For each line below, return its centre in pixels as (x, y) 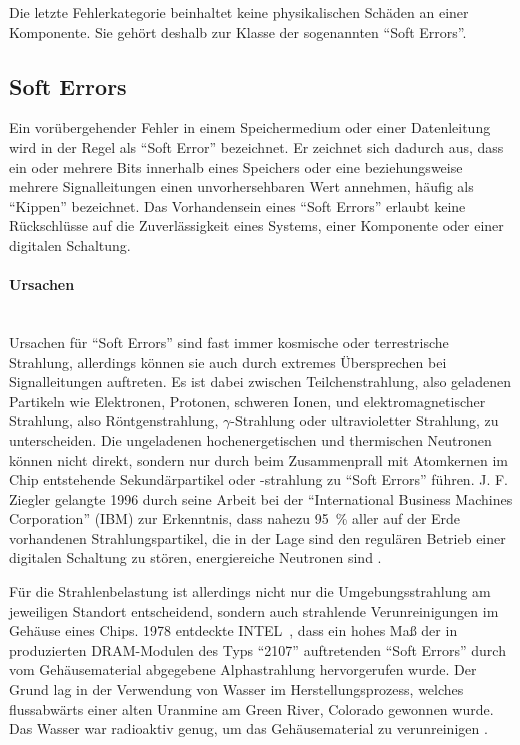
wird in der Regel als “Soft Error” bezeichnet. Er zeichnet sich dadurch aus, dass (256, 146)
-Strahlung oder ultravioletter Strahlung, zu (364, 420)
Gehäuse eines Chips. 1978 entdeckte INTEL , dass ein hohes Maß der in (233, 630)
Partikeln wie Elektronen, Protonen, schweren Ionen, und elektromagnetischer (247, 400)
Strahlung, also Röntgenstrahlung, (114, 420)
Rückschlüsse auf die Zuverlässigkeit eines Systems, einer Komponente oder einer (256, 225)
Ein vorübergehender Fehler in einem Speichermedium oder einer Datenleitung (250, 127)
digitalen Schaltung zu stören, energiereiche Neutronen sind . (195, 557)
